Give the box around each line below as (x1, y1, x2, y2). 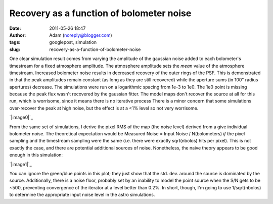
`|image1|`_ (9, 161, 32, 167)
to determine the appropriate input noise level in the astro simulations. (9, 192, 155, 198)
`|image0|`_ (9, 114, 33, 121)
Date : (9, 25, 21, 31)
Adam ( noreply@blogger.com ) (49, 32, 112, 38)
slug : (9, 46, 20, 53)
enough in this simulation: (9, 152, 63, 158)
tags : (9, 39, 21, 45)
